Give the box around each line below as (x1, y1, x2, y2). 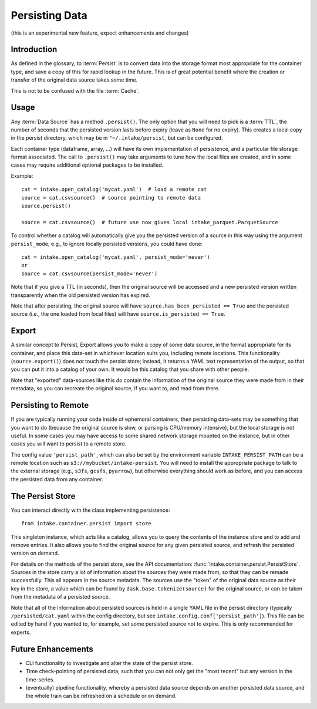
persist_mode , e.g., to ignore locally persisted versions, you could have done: (11, 240, 203, 247)
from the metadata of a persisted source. (11, 593, 110, 600)
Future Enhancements (11, 644, 94, 654)
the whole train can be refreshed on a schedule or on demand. (25, 693, 177, 700)
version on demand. (11, 549, 59, 557)
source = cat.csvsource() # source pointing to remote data (21, 194, 201, 201)
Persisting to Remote (11, 400, 89, 410)
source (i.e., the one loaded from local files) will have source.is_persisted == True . (11, 310, 225, 318)
